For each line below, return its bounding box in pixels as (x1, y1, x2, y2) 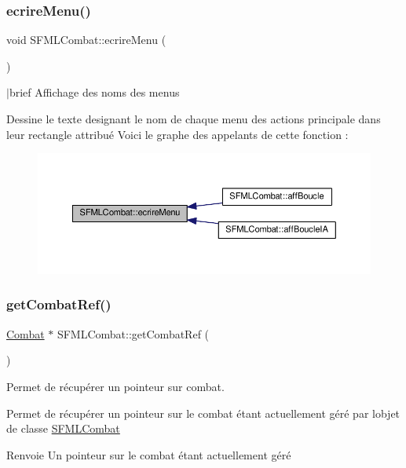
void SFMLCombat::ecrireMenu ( (6, 31, 166, 48)
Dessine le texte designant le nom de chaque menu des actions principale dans (6, 111, 381, 126)
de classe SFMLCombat (6, 420, 120, 437)
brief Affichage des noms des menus (9, 84, 180, 101)
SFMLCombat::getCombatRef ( (57, 325, 210, 342)
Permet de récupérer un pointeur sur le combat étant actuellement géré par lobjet (6, 404, 401, 421)
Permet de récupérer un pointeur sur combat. (6, 378, 225, 394)
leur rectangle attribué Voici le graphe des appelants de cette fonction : (6, 126, 349, 142)
